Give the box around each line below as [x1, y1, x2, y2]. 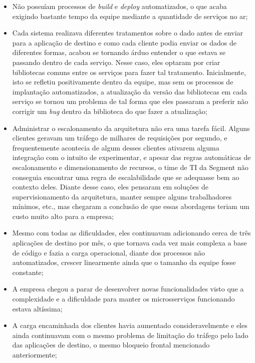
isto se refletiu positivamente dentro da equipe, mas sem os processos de [12, 76, 233, 87]
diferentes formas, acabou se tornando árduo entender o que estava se [12, 47, 226, 57]
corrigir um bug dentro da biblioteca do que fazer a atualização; [12, 105, 207, 116]
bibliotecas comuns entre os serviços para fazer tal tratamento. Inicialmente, [12, 66, 246, 77]
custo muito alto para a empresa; [12, 210, 114, 221]
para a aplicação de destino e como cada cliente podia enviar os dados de [12, 37, 236, 47]
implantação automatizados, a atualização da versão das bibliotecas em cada [12, 86, 247, 96]
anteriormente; [12, 349, 57, 359]
